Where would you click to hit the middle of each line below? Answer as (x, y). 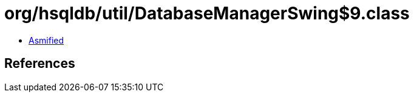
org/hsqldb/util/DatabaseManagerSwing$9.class (207, 13)
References (40, 64)
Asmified (46, 40)
